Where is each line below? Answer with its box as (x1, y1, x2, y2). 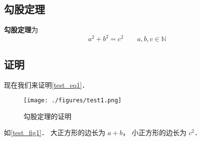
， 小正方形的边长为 (122, 127, 187, 138)
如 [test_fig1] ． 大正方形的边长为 (4, 127, 106, 138)
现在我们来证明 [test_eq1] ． (4, 79, 89, 90)
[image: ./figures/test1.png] (23, 97, 122, 104)
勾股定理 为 (4, 24, 38, 35)
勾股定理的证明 (23, 111, 71, 121)
